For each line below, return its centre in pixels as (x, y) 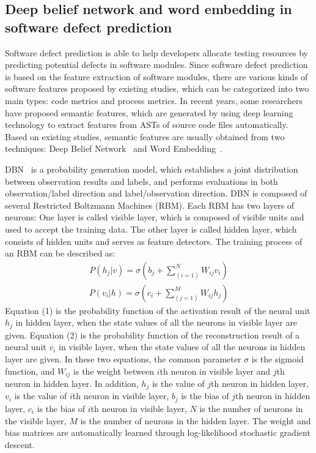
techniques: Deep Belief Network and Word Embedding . (114, 148)
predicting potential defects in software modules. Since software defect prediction (156, 65)
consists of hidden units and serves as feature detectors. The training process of (154, 241)
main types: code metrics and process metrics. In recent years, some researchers (154, 100)
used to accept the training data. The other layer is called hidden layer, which (151, 229)
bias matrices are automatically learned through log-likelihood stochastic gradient (158, 432)
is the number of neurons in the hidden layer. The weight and (196, 420)
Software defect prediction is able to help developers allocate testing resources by (156, 52)
